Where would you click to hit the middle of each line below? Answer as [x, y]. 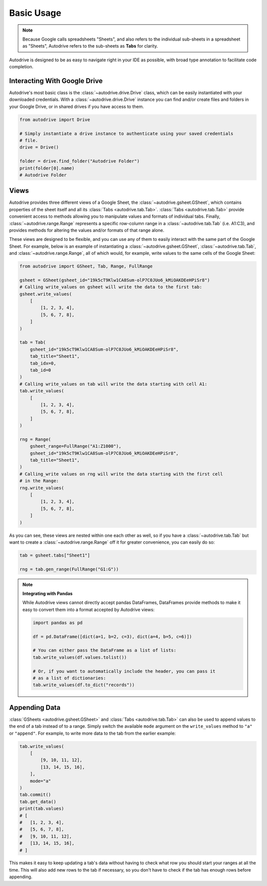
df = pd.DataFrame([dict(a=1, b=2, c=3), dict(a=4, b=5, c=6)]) [112, 636]
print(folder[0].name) [47, 168]
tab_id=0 [41, 370]
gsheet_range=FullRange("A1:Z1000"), [76, 446]
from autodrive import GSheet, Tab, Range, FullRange [86, 266]
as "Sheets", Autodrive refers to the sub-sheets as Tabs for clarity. [90, 46]
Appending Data [35, 707]
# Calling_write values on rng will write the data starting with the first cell [121, 474]
